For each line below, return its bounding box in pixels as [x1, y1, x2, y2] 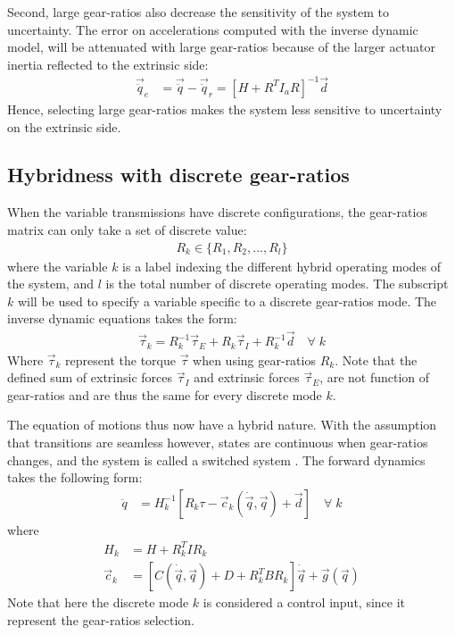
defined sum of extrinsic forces [7, 368, 173, 387]
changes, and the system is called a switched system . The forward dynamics [7, 450, 426, 469]
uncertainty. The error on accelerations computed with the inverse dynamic [7, 20, 418, 38]
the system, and [7, 274, 94, 293]
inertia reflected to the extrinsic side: [7, 54, 209, 73]
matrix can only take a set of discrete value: [7, 220, 247, 238]
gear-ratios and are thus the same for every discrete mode [7, 385, 322, 404]
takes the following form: [7, 468, 143, 487]
